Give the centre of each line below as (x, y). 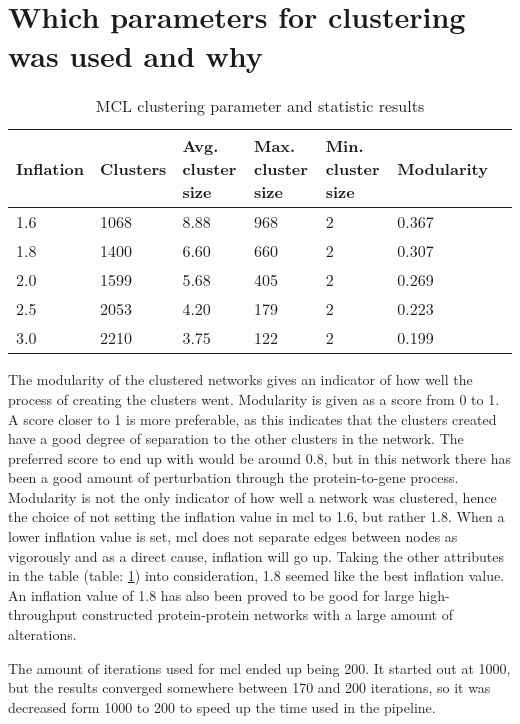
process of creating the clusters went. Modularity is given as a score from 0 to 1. (254, 398)
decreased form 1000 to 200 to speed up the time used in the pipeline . (222, 706)
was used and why (135, 55)
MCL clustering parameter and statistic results (260, 106)
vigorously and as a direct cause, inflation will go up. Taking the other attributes (256, 555)
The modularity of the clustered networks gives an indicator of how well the (240, 379)
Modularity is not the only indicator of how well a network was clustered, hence (252, 496)
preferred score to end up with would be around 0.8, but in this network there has (259, 457)
